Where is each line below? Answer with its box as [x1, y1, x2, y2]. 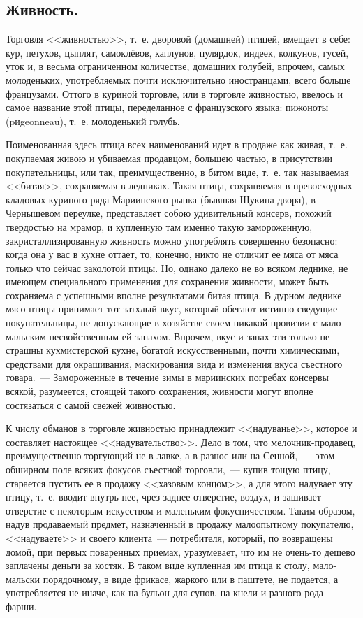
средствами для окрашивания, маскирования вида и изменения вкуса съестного [6, 356, 343, 371]
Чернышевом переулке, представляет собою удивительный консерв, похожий [6, 206, 332, 220]
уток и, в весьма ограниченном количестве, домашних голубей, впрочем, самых [6, 59, 345, 73]
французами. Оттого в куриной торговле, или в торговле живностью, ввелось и [6, 86, 343, 101]
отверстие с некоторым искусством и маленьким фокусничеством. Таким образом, [6, 503, 355, 517]
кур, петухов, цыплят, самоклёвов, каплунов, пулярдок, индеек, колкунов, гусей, [6, 45, 349, 59]
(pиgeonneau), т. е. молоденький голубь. [6, 113, 180, 128]
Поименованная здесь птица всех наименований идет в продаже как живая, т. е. [6, 137, 348, 152]
